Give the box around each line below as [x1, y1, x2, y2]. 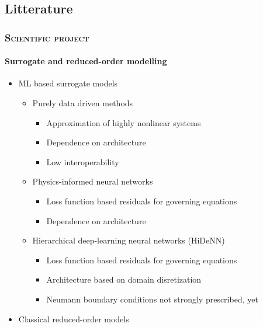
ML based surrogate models [18, 77, 118, 89]
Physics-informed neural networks [32, 175, 153, 187]
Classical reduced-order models [18, 312, 129, 325]
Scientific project [5, 30, 89, 44]
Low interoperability [46, 155, 119, 168]
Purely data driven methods [32, 97, 133, 109]
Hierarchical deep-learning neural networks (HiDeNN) [32, 234, 225, 246]
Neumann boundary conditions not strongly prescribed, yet [46, 293, 258, 305]
